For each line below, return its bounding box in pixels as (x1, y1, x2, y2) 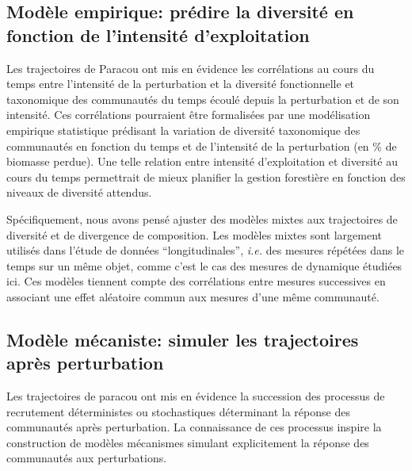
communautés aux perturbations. (6, 450, 167, 466)
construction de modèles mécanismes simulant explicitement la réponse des (6, 434, 369, 450)
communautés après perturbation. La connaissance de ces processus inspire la (6, 419, 382, 435)
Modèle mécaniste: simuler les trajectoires (6, 327, 359, 351)
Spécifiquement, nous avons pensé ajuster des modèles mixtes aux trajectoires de (6, 210, 398, 227)
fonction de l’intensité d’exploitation (6, 22, 310, 47)
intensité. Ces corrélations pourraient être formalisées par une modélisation (6, 106, 371, 123)
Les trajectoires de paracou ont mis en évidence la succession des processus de (6, 388, 385, 404)
